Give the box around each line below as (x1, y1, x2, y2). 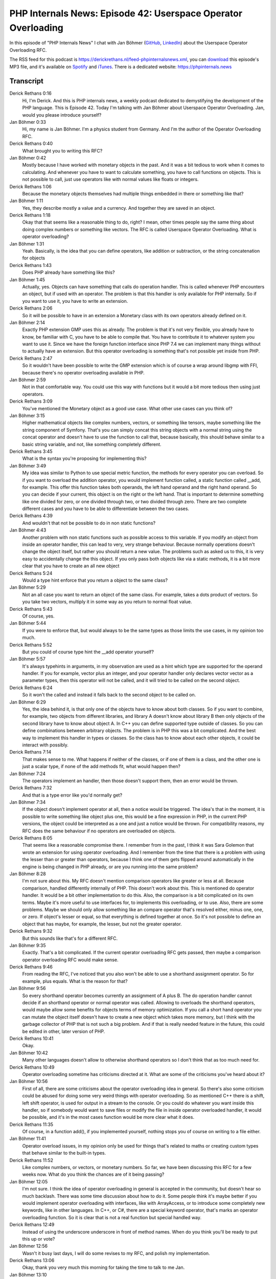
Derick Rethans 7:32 (9, 785, 52, 791)
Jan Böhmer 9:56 (9, 985, 46, 991)
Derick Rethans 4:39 (9, 513, 53, 519)
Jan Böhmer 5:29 (9, 584, 46, 590)
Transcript (9, 77, 43, 85)
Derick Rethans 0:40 (9, 141, 53, 147)
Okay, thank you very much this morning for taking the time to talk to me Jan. (22, 1264, 185, 1271)
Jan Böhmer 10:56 (9, 1078, 48, 1085)
